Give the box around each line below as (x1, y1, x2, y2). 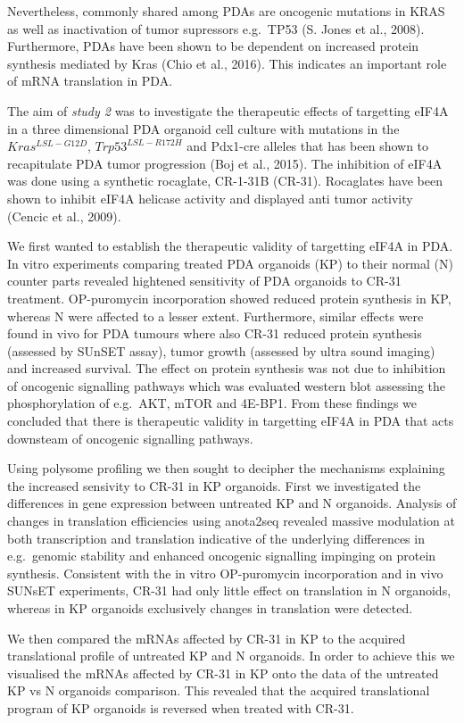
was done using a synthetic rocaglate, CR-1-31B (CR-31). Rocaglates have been (7, 171, 443, 190)
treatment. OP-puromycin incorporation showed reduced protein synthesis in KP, (7, 288, 452, 307)
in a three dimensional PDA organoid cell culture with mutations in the (7, 119, 400, 137)
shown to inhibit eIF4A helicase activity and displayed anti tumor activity (7, 188, 413, 207)
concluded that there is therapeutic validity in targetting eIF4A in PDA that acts (7, 411, 454, 430)
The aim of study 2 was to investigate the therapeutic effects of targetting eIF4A (7, 101, 449, 120)
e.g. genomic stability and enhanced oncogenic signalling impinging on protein (7, 546, 436, 565)
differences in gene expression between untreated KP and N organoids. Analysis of (7, 494, 457, 512)
